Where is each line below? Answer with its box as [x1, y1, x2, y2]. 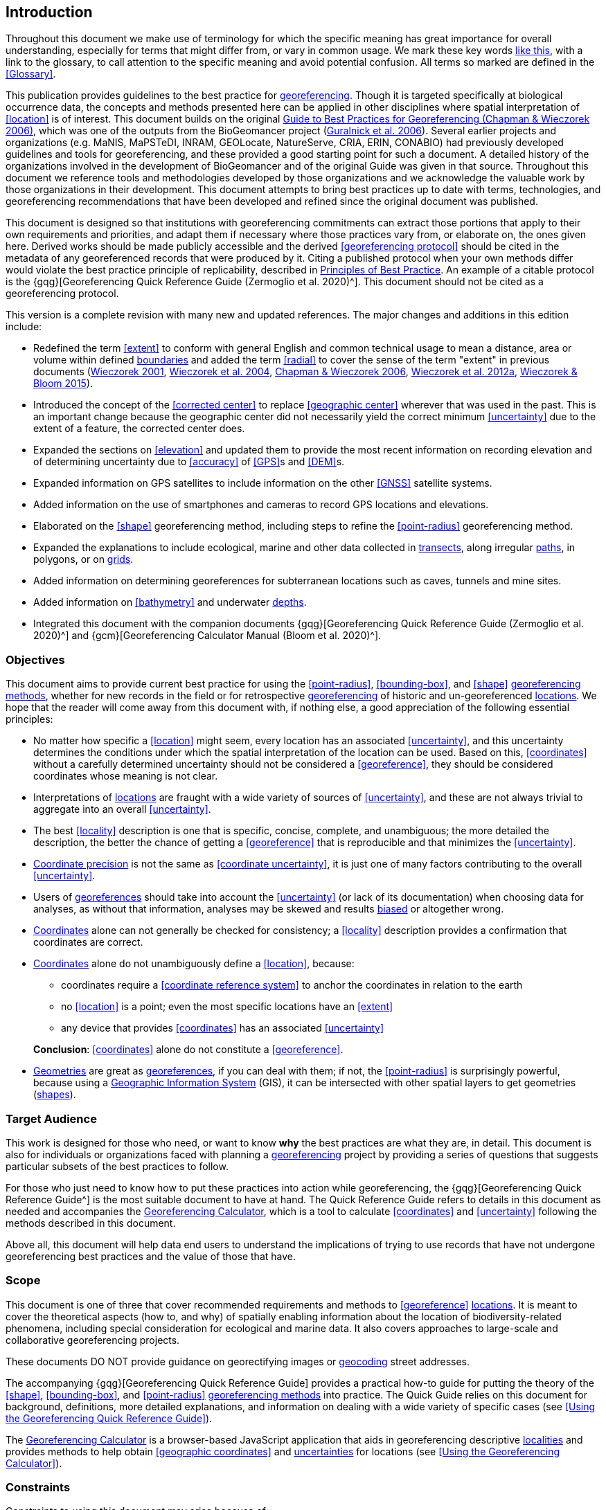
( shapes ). [33, 1088, 76, 1101]
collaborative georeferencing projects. [6, 1333, 180, 1346]
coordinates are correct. [33, 936, 143, 949]
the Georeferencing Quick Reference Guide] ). [6, 1412, 213, 1424]
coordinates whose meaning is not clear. [33, 770, 218, 782]
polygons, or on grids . [33, 553, 134, 566]
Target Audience [6, 1111, 97, 1126]
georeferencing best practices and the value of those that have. [6, 1250, 296, 1262]
